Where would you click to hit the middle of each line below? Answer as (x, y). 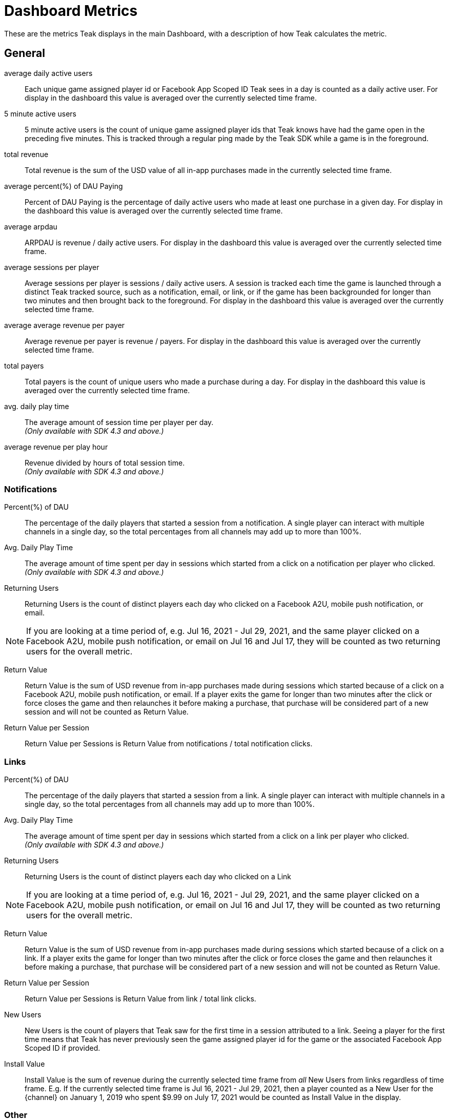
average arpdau (31, 226)
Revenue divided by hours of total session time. (105, 462)
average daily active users (48, 73)
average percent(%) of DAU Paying (64, 186)
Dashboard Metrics (71, 11)
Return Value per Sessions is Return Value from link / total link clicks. (140, 999)
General (25, 53)
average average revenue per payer (65, 325)
